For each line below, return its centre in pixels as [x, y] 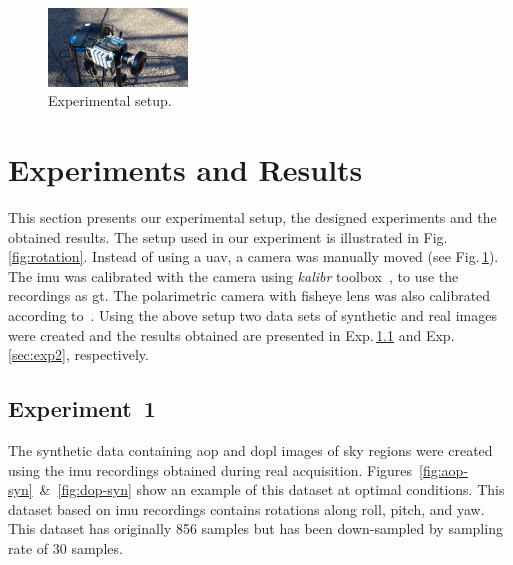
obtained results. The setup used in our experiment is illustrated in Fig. [228, 236]
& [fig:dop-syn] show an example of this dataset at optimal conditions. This [272, 489]
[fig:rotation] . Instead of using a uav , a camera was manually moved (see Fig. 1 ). [253, 256]
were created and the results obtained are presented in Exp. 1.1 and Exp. [231, 334]
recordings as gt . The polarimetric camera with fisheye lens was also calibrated [249, 295]
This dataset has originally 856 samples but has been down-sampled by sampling [255, 528]
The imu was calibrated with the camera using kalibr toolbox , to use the [233, 275]
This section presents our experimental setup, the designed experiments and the [252, 217]
